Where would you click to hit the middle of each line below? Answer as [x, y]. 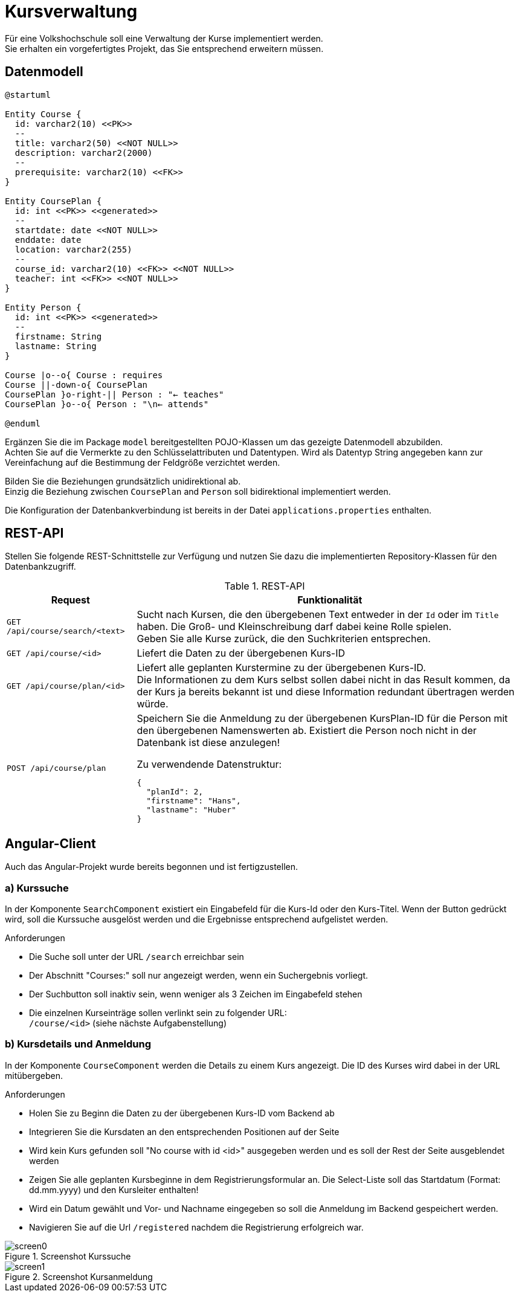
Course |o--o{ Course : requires [84, 375]
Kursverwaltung [71, 11]
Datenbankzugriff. [40, 567]
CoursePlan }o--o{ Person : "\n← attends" [107, 404]
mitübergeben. [34, 1075]
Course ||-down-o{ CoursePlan [76, 385]
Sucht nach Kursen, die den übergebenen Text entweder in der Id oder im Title [318, 615]
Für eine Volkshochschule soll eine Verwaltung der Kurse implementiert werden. [164, 38]
